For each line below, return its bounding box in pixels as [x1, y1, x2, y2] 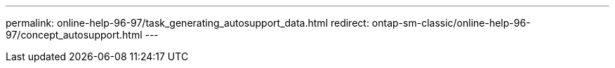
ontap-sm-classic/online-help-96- [371, 17, 531, 29]
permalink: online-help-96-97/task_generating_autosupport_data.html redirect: [6, 17, 369, 29]
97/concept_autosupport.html [6, 29, 143, 41]
